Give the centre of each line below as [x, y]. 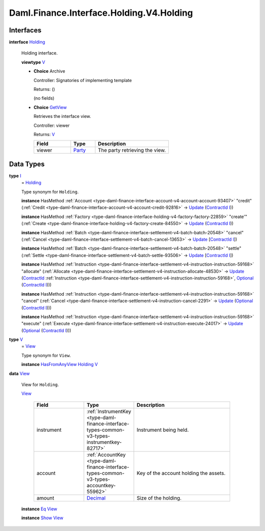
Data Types [27, 164]
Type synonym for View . [46, 355]
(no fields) [44, 98]
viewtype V [33, 62]
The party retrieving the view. [132, 150]
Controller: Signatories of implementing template [83, 80]
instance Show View [42, 518]
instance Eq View [39, 509]
